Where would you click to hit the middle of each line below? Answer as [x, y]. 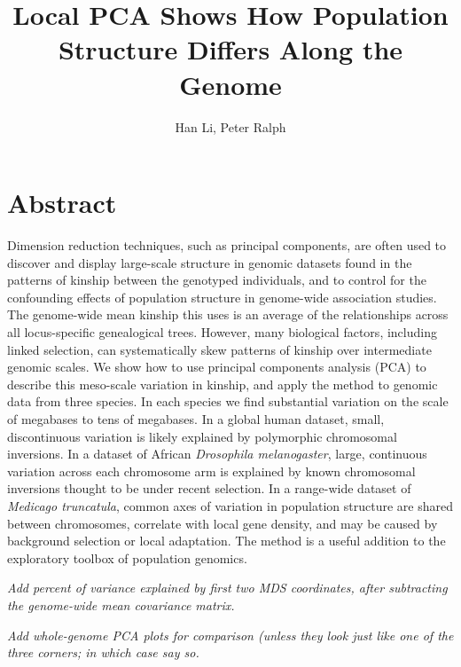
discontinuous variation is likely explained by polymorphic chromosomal [202, 436]
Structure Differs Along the [230, 49]
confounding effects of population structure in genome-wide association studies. [222, 297]
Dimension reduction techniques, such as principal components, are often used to [227, 245]
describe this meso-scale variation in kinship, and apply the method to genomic [223, 384]
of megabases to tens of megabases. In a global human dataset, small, [196, 418]
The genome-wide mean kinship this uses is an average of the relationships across [228, 314]
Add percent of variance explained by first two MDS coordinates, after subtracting [227, 588]
